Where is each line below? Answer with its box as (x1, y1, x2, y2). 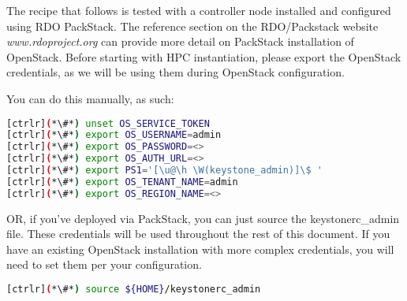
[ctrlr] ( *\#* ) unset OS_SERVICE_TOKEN (6, 117, 210, 129)
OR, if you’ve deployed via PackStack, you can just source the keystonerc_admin (6, 210, 400, 226)
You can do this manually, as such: (6, 90, 174, 106)
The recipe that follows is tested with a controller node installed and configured (6, 2, 391, 18)
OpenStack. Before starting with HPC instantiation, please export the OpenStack (6, 48, 401, 65)
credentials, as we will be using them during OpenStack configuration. (6, 64, 345, 80)
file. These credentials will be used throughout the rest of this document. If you (6, 225, 390, 242)
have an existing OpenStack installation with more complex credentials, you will (6, 240, 394, 257)
